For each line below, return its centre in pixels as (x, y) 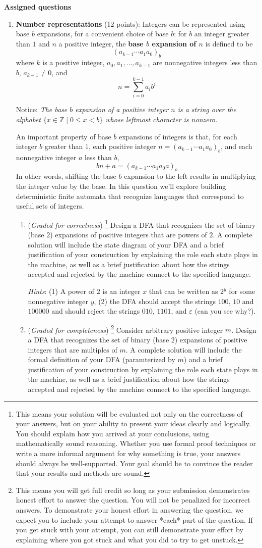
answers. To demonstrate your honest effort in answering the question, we (129, 509)
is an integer (121, 291)
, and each (236, 146)
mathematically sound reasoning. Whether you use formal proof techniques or (136, 443)
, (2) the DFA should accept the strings (155, 301)
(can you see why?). (225, 311)
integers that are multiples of (73, 349)
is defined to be (229, 43)
